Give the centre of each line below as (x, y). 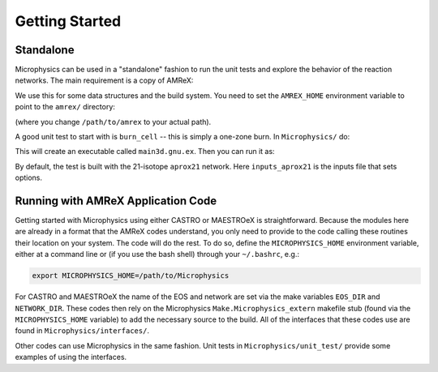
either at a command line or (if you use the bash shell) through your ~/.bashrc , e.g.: (157, 254)
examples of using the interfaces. (71, 357)
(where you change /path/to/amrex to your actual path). (113, 122)
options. (29, 177)
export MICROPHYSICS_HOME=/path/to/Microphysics (131, 276)
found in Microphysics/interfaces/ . (82, 331)
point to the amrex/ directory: (65, 107)
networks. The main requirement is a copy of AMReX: (104, 80)
